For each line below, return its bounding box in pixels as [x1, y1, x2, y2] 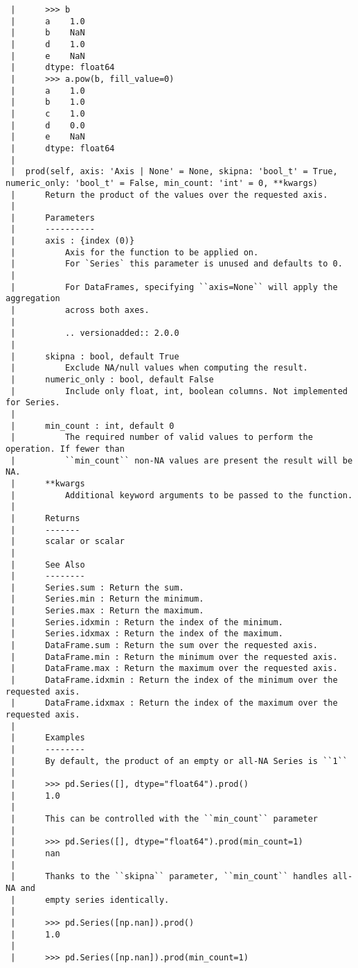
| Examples [10, 733, 85, 743]
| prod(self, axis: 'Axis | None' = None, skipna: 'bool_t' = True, [10, 167, 338, 177]
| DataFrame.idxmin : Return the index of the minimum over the [10, 675, 338, 686]
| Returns [10, 513, 80, 523]
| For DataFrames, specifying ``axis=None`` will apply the [10, 282, 338, 292]
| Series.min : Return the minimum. [10, 594, 204, 604]
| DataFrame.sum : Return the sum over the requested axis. [10, 640, 319, 651]
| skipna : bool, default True [10, 351, 179, 362]
